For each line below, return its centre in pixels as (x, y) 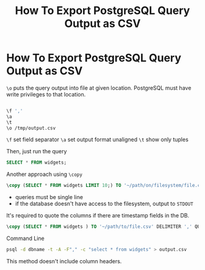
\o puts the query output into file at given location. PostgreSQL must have (99, 88)
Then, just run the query (37, 151)
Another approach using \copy (44, 174)
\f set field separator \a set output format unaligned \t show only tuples (98, 140)
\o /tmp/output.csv (31, 128)
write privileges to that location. (46, 94)
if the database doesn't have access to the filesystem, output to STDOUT (104, 204)
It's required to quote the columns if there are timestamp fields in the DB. (98, 216)
